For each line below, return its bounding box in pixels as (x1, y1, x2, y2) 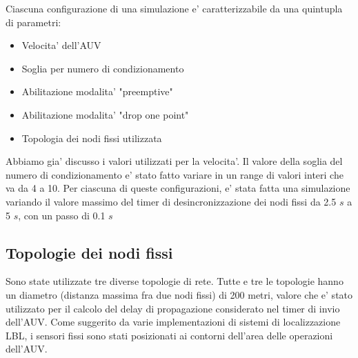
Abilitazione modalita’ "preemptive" (21, 84, 173, 99)
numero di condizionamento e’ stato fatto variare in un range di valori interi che (6, 167, 344, 181)
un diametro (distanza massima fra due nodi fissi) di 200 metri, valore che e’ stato (6, 287, 353, 301)
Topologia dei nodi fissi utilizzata (21, 130, 162, 145)
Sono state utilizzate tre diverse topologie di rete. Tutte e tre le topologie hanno (6, 274, 344, 288)
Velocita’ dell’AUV (21, 38, 101, 52)
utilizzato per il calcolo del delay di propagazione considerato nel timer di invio (6, 301, 340, 315)
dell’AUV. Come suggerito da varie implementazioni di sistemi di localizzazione (6, 315, 341, 329)
